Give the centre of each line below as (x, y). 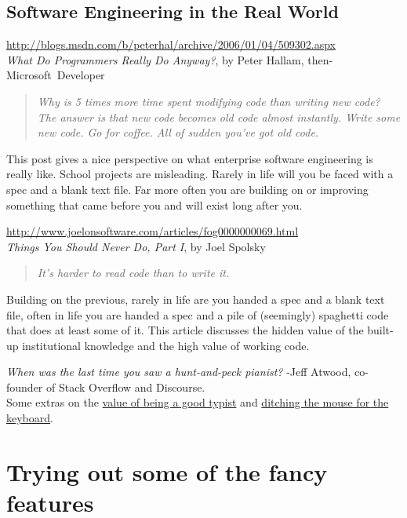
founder (25, 387)
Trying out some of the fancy (167, 471)
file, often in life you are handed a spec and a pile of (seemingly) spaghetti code (198, 314)
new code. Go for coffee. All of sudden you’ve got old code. (178, 132)
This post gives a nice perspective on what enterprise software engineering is (190, 158)
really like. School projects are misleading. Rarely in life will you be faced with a (200, 174)
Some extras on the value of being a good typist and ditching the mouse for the (198, 402)
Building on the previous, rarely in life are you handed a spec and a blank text (196, 299)
